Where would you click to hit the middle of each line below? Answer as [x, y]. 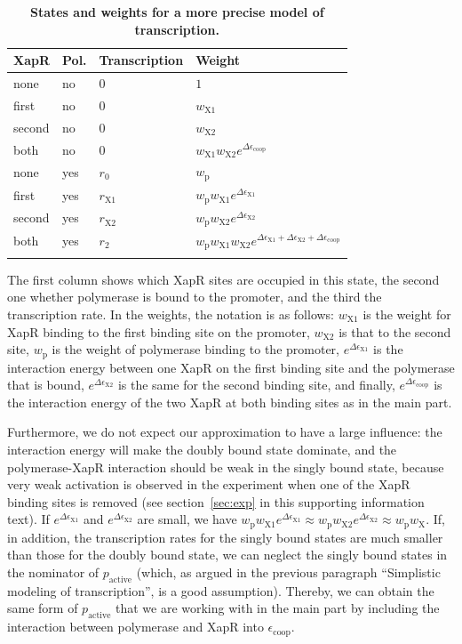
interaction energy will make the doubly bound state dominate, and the [202, 449]
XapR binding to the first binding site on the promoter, [159, 331]
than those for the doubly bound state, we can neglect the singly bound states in [227, 555]
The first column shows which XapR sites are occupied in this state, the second [223, 279]
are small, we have [187, 519]
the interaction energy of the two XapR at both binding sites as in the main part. [230, 402]
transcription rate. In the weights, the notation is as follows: [171, 314]
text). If [28, 519]
